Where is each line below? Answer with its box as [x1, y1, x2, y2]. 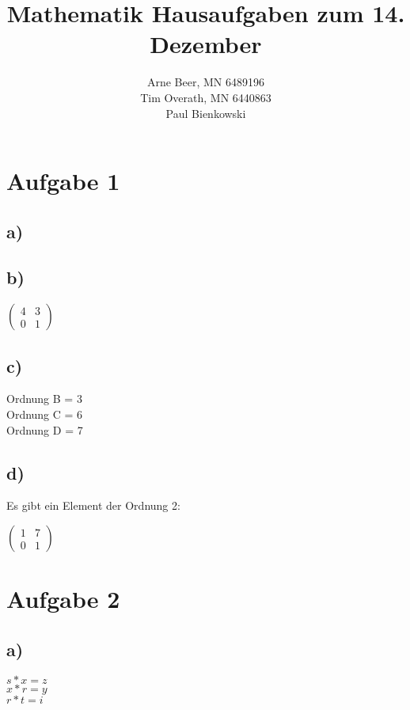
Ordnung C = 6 [6, 406, 83, 423]
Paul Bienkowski [165, 104, 246, 121]
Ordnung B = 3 [6, 390, 82, 407]
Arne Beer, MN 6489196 [146, 74, 265, 90]
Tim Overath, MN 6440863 [140, 89, 271, 105]
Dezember [150, 28, 262, 60]
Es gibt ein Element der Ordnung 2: [6, 497, 180, 514]
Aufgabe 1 [6, 165, 120, 197]
